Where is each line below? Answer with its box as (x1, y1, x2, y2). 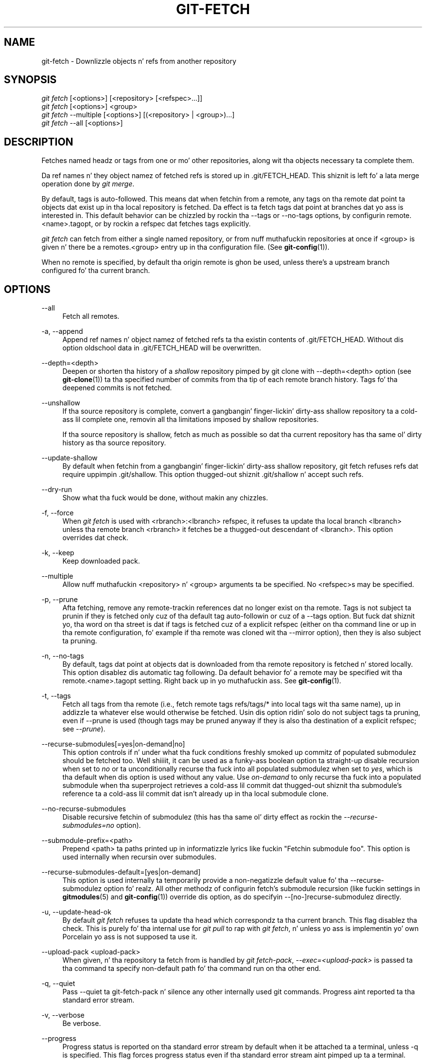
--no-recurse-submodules (41, 804, 126, 813)
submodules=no (62, 821, 114, 830)
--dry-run (41, 485, 72, 494)
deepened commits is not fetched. (62, 384, 172, 392)
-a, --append (41, 327, 83, 336)
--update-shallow (41, 454, 98, 462)
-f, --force (41, 509, 74, 517)
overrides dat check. (62, 533, 128, 542)
